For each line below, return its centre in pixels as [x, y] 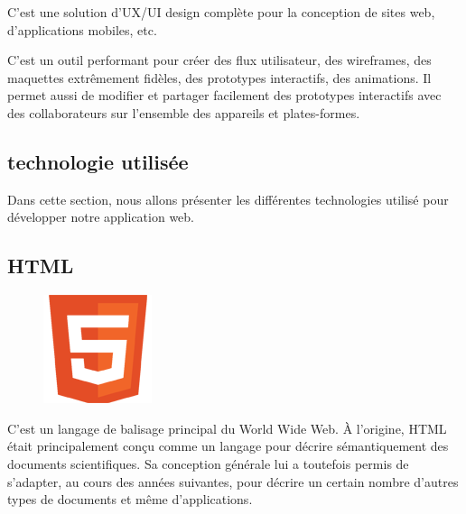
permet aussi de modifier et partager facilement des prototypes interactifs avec [224, 95]
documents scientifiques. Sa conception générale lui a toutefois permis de [208, 463]
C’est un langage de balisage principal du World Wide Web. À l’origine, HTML [227, 428]
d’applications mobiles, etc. [82, 29]
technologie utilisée [98, 161]
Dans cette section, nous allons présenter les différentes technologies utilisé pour [228, 199]
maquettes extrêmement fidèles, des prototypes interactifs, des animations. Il [219, 77]
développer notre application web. [101, 217]
